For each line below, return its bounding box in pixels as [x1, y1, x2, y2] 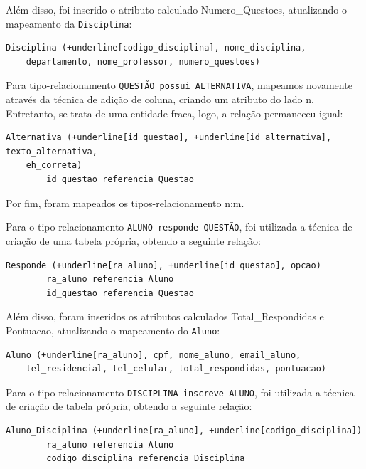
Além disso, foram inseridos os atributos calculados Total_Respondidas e [6, 309, 324, 324]
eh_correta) [26, 160, 82, 171]
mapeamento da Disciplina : [6, 16, 132, 31]
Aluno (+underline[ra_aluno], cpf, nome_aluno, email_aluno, [6, 349, 301, 360]
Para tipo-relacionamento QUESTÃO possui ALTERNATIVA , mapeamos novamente [6, 78, 352, 93]
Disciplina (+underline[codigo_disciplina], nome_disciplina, [6, 43, 306, 53]
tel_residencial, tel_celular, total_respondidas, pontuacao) [26, 364, 327, 374]
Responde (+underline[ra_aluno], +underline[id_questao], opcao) [6, 260, 321, 270]
